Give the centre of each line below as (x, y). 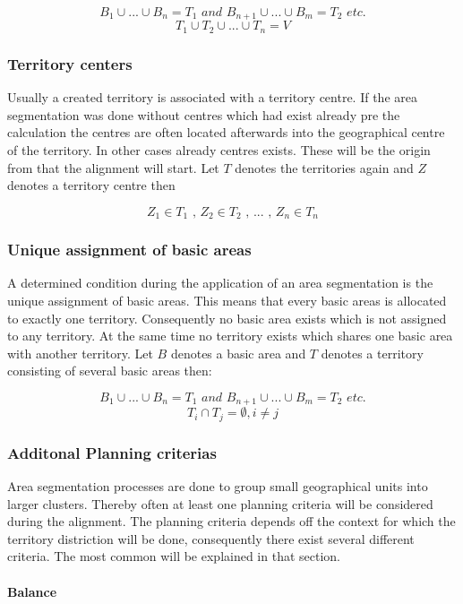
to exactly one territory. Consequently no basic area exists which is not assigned (227, 318)
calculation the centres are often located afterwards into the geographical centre (226, 132)
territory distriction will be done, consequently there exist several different (211, 538)
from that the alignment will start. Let (113, 167)
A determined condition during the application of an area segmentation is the (220, 283)
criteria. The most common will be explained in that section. (174, 556)
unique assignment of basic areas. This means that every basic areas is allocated (227, 300)
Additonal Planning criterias (112, 452)
